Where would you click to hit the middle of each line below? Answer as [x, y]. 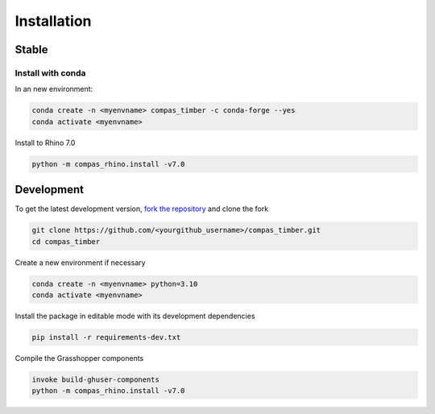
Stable [31, 50]
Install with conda [50, 72]
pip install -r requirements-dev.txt [106, 337]
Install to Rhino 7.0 [45, 143]
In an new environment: [54, 89]
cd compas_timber [66, 241]
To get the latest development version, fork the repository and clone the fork [142, 209]
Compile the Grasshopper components [79, 358]
